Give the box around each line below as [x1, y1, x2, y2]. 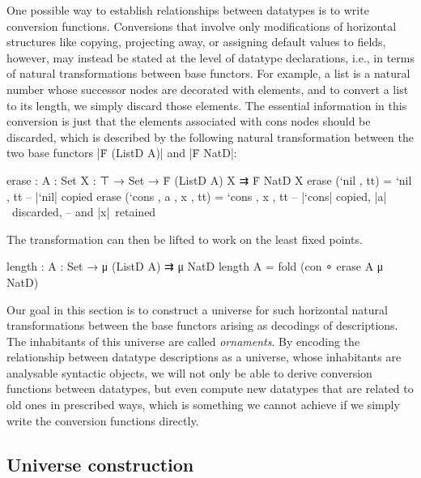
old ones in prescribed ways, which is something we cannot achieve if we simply [6, 396, 400, 413]
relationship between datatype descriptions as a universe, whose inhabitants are [6, 348, 402, 365]
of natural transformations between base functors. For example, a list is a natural [6, 65, 410, 82]
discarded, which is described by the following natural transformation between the [6, 128, 414, 145]
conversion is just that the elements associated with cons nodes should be [6, 113, 371, 130]
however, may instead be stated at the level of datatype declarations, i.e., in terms [6, 49, 415, 66]
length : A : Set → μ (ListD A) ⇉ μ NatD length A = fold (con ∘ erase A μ [6, 258, 384, 275]
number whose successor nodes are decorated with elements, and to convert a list [6, 80, 409, 97]
